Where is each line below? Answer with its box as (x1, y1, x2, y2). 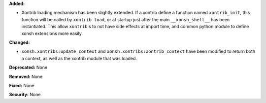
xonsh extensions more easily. (21, 30, 83, 36)
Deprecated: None (9, 65, 48, 70)
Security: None (9, 92, 41, 98)
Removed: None (9, 73, 43, 79)
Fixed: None (9, 82, 34, 88)
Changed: (9, 39, 30, 45)
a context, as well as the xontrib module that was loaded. (21, 55, 137, 61)
